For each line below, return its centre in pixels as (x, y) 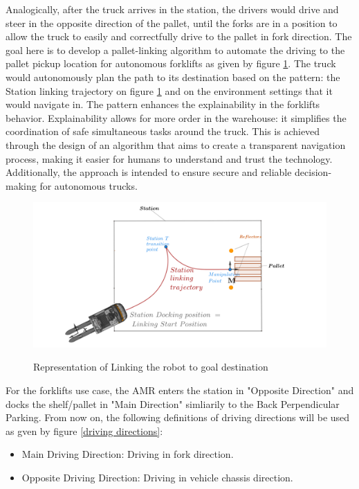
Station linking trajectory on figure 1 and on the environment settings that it (169, 90)
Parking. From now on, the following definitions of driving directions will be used (178, 417)
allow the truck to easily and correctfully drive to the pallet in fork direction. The (179, 36)
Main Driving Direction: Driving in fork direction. (128, 454)
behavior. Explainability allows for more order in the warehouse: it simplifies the (176, 117)
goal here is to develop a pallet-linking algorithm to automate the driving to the (175, 50)
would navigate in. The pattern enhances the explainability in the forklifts (163, 104)
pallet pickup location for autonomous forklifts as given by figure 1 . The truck (171, 63)
